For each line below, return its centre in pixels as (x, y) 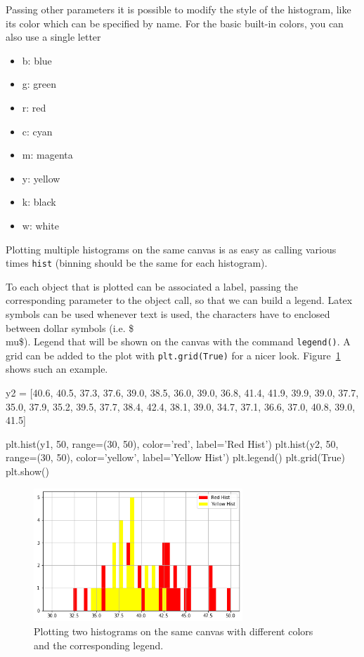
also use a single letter (53, 37)
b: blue (37, 60)
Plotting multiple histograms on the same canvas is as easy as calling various (171, 249)
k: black (39, 202)
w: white (40, 225)
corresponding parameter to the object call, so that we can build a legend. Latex (179, 300)
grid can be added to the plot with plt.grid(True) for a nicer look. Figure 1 (173, 355)
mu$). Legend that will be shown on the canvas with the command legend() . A (178, 341)
